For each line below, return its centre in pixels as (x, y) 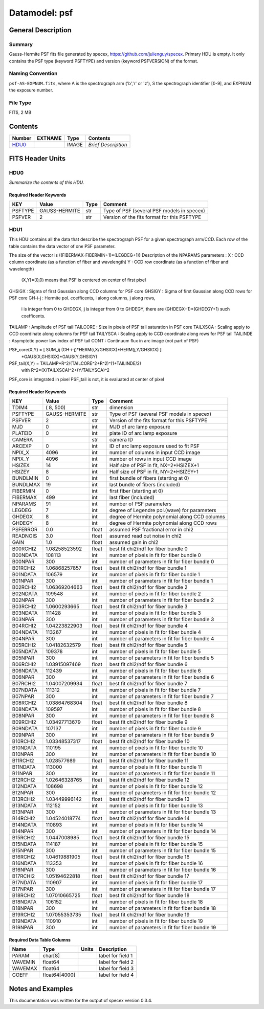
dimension (121, 407)
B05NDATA (25, 651)
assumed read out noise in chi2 (145, 536)
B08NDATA (25, 709)
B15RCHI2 (23, 838)
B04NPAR (23, 639)
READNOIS (25, 536)
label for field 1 (116, 956)
